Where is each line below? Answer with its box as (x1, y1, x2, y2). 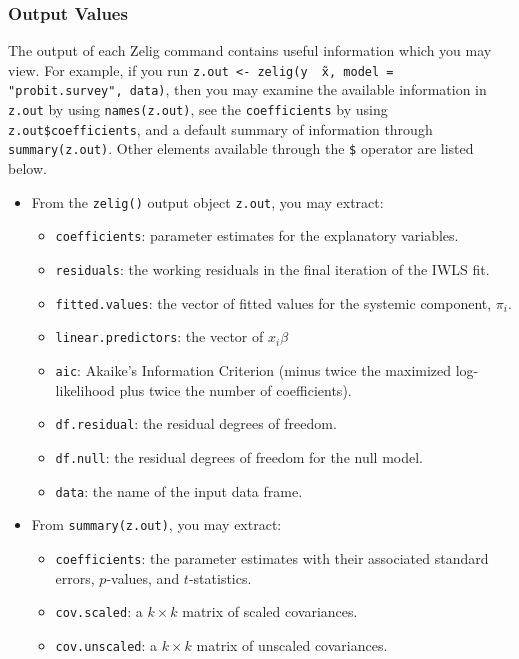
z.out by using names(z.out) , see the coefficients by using (8, 99, 388, 120)
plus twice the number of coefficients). (119, 379, 352, 400)
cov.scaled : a (55, 601, 143, 622)
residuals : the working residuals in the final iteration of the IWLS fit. (55, 259, 490, 279)
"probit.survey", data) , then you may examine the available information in (8, 79, 487, 100)
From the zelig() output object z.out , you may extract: (31, 191, 384, 212)
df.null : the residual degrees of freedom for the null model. (55, 446, 423, 467)
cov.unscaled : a (55, 634, 158, 655)
